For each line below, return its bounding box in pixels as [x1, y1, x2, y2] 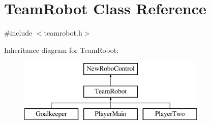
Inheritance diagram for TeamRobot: [4, 44, 119, 55]
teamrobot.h [44, 27, 82, 38]
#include [4, 27, 33, 38]
